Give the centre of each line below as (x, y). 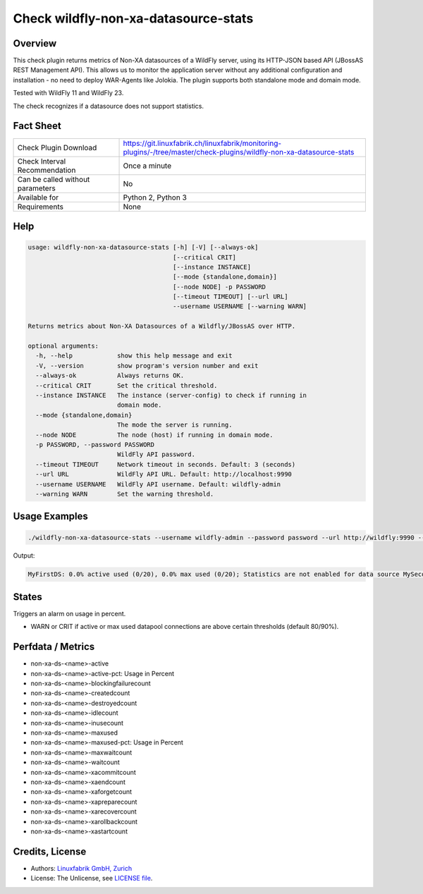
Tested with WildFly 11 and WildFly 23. (68, 93)
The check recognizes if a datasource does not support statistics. (109, 106)
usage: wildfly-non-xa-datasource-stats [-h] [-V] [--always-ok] (143, 247)
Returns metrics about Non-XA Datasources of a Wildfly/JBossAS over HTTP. (162, 326)
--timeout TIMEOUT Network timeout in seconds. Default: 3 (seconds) (166, 464)
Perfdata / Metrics (54, 647)
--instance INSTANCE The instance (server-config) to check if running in (171, 395)
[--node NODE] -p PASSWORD (220, 287)
